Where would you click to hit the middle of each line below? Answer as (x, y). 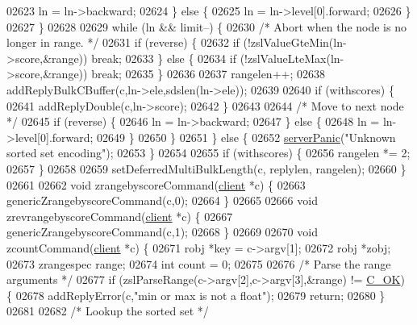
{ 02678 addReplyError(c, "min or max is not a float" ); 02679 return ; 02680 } (196, 295)
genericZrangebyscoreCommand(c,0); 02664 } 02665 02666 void (162, 200)
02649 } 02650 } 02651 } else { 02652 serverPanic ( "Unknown (246, 137)
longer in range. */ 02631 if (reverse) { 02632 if (123, 42)
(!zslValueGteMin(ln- (295, 42)
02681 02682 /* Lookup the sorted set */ (108, 311)
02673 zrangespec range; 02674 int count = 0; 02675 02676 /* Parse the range (199, 263)
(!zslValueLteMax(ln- (292, 58)
